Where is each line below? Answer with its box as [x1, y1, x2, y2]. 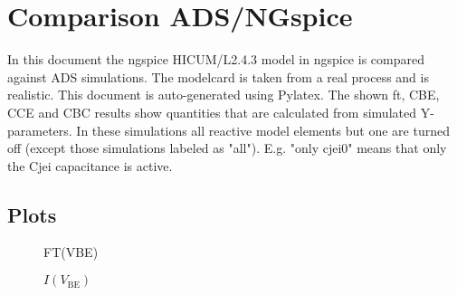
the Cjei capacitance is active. [7, 156, 173, 175]
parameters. [7, 120, 72, 139]
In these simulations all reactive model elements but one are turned [76, 120, 450, 139]
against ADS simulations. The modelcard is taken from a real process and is [7, 67, 429, 86]
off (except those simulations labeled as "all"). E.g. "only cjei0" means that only [7, 138, 447, 157]
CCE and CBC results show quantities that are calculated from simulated [7, 102, 416, 121]
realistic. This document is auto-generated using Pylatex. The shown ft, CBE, [7, 85, 440, 104]
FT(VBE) [43, 243, 99, 262]
